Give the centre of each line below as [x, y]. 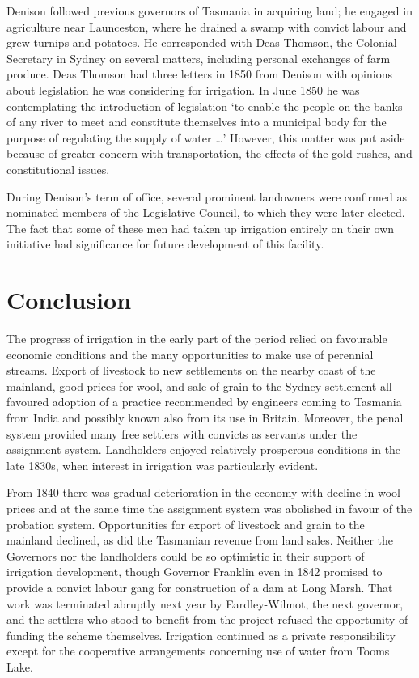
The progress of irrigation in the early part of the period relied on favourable [197, 339]
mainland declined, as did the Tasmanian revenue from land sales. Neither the [200, 540]
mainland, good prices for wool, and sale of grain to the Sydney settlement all [199, 386]
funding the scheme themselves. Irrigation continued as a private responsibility [201, 635]
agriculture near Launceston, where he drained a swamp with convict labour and [207, 26]
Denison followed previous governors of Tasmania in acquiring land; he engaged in [209, 11]
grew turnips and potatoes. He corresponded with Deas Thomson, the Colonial [202, 42]
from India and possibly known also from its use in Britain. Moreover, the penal [205, 417]
